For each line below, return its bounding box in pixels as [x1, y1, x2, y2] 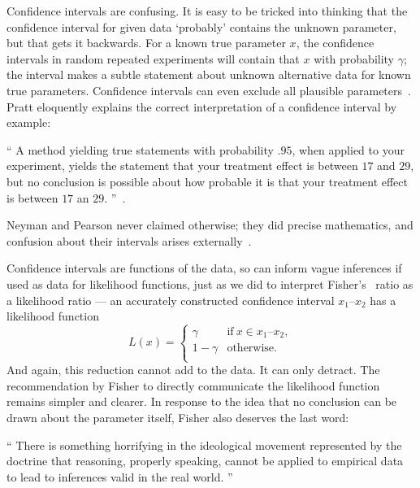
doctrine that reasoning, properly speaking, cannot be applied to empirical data [6, 452, 404, 469]
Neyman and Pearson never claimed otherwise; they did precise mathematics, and [6, 216, 414, 233]
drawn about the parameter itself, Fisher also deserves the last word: [6, 409, 349, 426]
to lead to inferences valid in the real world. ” [6, 468, 233, 485]
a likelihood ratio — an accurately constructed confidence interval [6, 291, 335, 308]
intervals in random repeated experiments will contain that [6, 50, 300, 67]
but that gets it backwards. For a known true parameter [6, 34, 286, 51]
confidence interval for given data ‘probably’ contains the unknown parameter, [6, 18, 396, 35]
